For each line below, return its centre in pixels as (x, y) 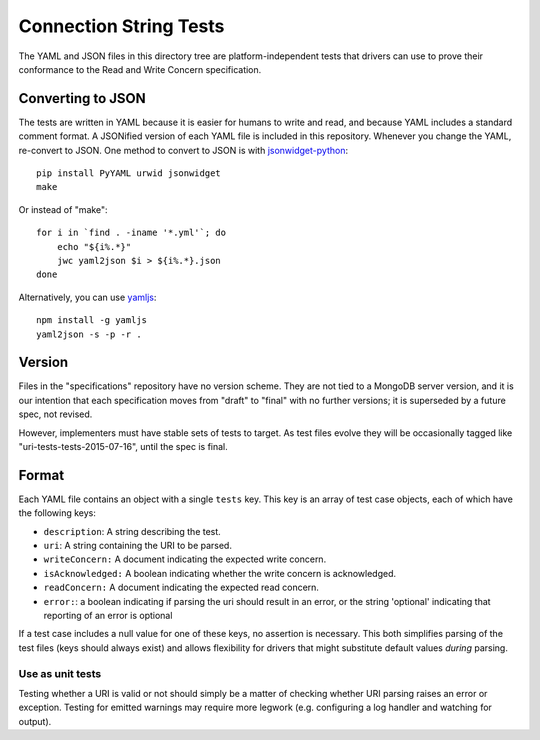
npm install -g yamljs (92, 320)
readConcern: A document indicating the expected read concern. (181, 587)
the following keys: (57, 513)
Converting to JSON (82, 98)
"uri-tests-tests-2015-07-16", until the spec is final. (123, 446)
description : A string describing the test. (132, 531)
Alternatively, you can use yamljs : (87, 297)
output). (35, 721)
